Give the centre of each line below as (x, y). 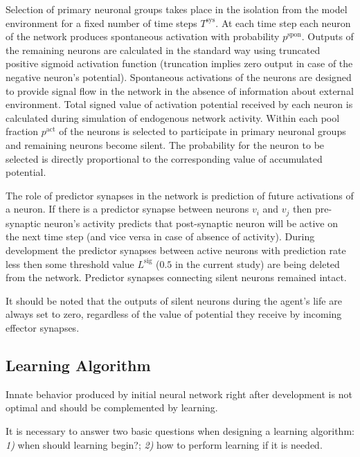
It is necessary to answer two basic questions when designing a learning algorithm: (180, 430)
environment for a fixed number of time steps (101, 23)
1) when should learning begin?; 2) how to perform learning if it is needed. (164, 444)
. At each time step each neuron (283, 23)
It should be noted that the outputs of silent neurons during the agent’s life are (174, 300)
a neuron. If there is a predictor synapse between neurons (127, 209)
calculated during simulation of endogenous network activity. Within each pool (173, 117)
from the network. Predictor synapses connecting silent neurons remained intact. (176, 277)
